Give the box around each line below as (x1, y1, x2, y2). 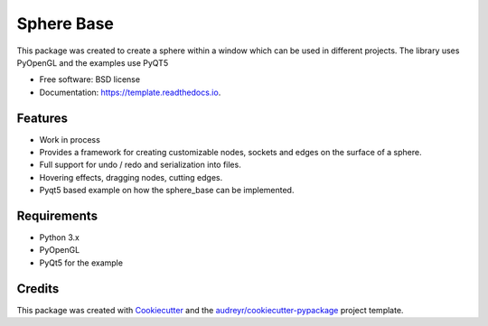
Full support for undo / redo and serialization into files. (39, 159, 241, 171)
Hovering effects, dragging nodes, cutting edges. (39, 172, 223, 182)
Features (16, 110, 68, 126)
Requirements (16, 209, 99, 223)
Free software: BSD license (39, 74, 140, 85)
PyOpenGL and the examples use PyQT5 (16, 57, 169, 68)
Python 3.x (39, 232, 80, 243)
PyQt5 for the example (39, 257, 124, 268)
